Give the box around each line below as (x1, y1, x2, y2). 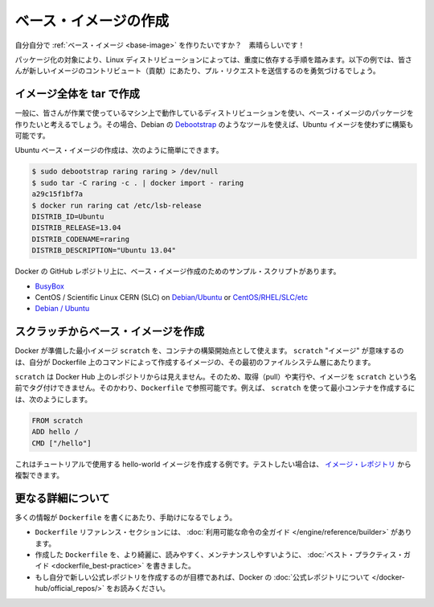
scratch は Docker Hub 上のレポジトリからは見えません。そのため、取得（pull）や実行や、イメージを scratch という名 (14, 371, 417, 381)
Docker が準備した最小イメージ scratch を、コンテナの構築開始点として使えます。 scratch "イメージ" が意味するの (14, 346, 404, 355)
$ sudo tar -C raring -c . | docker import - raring (31, 178, 244, 187)
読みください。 (120, 584, 170, 593)
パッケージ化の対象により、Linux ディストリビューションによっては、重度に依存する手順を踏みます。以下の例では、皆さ (14, 55, 413, 64)
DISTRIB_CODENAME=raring (31, 234, 130, 244)
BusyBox (35, 281, 64, 291)
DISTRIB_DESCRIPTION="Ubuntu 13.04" (31, 246, 177, 255)
